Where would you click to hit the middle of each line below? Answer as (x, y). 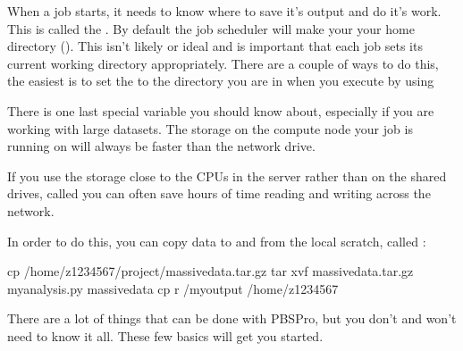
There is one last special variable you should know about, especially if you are (221, 110)
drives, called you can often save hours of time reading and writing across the (219, 193)
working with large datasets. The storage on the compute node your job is (210, 128)
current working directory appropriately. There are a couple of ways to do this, (223, 63)
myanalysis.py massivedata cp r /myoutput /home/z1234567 (173, 288)
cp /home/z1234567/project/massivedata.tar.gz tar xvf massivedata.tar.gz (210, 271)
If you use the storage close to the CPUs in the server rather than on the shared (227, 175)
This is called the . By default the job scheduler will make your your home (211, 28)
